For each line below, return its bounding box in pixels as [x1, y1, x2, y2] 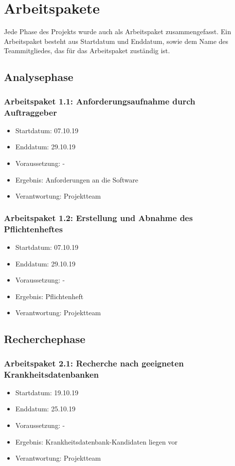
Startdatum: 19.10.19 [15, 387, 78, 397]
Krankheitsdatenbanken [4, 368, 99, 380]
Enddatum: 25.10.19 [15, 404, 75, 414]
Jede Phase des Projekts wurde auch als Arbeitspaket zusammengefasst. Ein [4, 26, 231, 37]
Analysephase [4, 69, 73, 84]
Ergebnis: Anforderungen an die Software [15, 174, 138, 184]
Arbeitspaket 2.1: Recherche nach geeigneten [4, 357, 184, 369]
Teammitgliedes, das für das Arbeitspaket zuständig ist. [4, 45, 170, 56]
